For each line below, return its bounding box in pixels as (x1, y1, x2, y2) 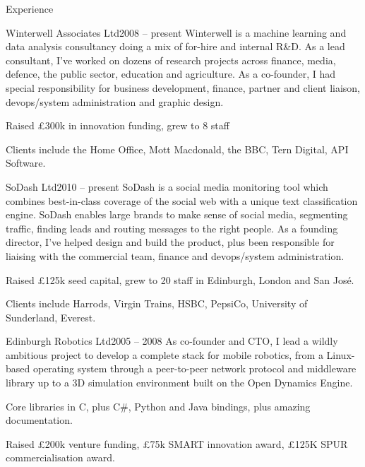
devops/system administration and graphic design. (6, 94, 224, 109)
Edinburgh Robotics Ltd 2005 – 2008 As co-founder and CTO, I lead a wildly (6, 333, 338, 348)
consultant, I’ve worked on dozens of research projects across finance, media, (6, 52, 336, 67)
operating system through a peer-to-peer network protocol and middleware (32, 361, 357, 376)
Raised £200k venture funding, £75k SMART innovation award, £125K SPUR (6, 436, 348, 451)
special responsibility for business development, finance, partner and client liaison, (6, 80, 361, 95)
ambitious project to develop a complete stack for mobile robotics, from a (6, 347, 323, 362)
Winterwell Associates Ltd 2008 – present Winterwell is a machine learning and (6, 25, 347, 40)
